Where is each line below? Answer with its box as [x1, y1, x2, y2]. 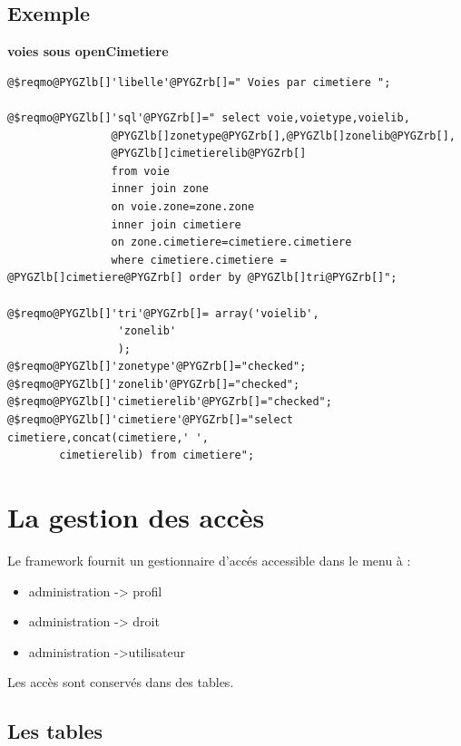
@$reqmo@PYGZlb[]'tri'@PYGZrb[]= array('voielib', [7, 306, 319, 320]
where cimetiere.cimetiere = [111, 253, 287, 266]
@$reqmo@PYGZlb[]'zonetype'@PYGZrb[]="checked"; [7, 360, 307, 373]
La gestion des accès [7, 499, 265, 536]
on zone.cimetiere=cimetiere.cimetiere [111, 236, 352, 249]
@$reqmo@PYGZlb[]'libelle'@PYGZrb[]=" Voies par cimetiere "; [7, 75, 391, 89]
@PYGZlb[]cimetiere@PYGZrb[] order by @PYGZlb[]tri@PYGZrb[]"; [7, 271, 397, 285]
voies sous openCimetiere [7, 42, 169, 61]
